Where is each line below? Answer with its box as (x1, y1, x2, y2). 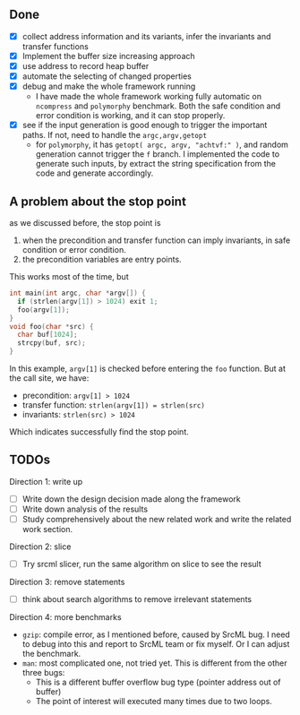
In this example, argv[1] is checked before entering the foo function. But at (9, 363, 287, 374)
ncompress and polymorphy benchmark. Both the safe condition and (35, 100, 281, 111)
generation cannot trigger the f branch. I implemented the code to (35, 149, 280, 159)
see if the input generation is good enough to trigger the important (21, 120, 268, 131)
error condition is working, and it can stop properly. (35, 110, 226, 121)
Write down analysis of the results (21, 504, 149, 514)
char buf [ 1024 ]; (17, 331, 78, 340)
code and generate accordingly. (35, 168, 154, 178)
